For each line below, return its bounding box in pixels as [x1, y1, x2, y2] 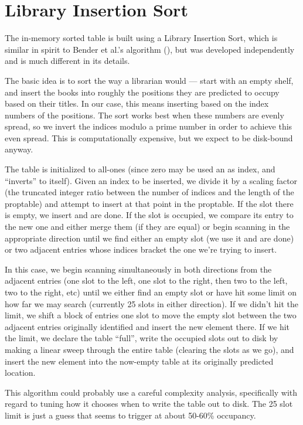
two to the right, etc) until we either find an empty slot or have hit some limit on [5, 286, 297, 298]
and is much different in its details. [5, 55, 130, 67]
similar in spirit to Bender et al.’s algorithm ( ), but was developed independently [5, 43, 295, 55]
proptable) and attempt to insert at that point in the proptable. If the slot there [5, 197, 294, 209]
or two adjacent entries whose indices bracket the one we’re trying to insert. [5, 243, 277, 256]
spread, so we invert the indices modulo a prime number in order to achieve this [5, 120, 292, 132]
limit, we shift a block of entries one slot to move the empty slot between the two [5, 309, 297, 321]
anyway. [5, 143, 33, 155]
